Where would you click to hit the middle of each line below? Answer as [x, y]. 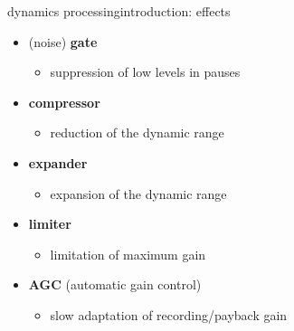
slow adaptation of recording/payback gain [169, 314]
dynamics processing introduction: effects [119, 11]
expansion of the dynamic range [138, 193]
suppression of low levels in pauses [145, 72]
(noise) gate [63, 41]
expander [58, 162]
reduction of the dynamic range [137, 132]
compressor [64, 102]
